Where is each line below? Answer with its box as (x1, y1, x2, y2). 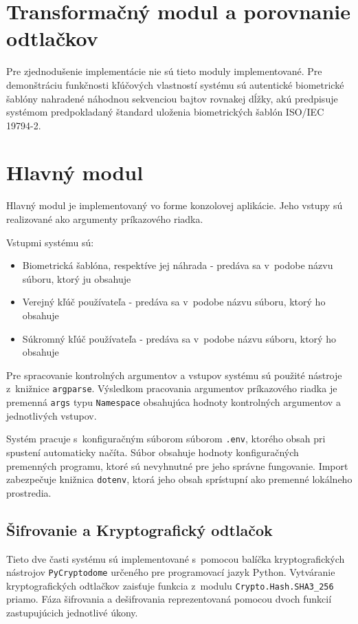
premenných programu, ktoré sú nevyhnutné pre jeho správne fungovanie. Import (6, 458, 348, 473)
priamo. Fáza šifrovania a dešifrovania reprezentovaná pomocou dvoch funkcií (6, 592, 332, 606)
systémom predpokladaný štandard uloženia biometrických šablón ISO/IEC (6, 105, 324, 119)
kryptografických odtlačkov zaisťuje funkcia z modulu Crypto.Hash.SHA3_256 (6, 578, 334, 592)
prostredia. (6, 485, 52, 499)
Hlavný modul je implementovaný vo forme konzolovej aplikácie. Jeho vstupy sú (6, 198, 343, 213)
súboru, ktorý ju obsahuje (22, 271, 131, 286)
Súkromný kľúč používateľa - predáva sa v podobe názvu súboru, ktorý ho (22, 331, 336, 345)
